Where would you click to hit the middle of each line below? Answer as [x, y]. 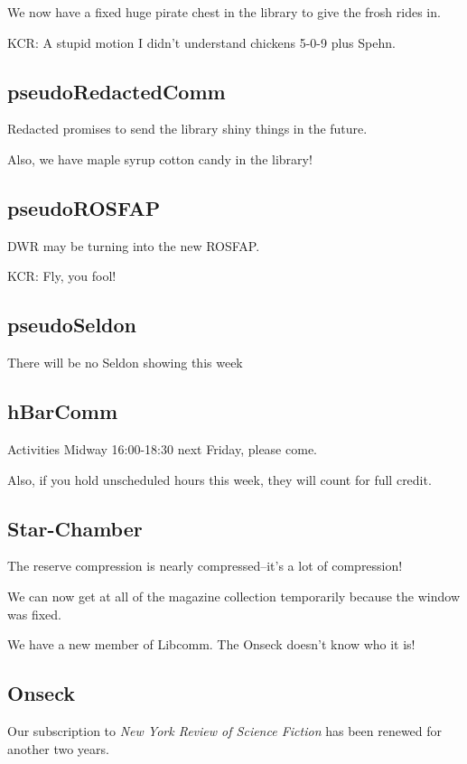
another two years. [58, 748]
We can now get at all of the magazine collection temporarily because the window [234, 596]
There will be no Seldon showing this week [125, 363]
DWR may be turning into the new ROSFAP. [134, 245]
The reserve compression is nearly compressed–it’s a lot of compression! [205, 566]
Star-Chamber [75, 528]
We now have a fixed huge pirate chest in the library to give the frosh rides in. [224, 12]
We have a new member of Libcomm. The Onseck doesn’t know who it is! [211, 644]
